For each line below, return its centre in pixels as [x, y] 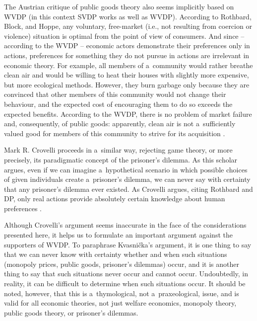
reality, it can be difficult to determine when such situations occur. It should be [125, 283]
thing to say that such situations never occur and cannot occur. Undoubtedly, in [126, 274]
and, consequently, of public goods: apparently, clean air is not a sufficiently [120, 123]
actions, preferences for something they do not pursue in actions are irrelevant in [127, 55]
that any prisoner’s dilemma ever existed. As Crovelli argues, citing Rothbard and [128, 189]
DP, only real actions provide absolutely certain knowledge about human [115, 199]
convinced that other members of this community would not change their [115, 94]
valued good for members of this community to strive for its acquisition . [115, 133]
